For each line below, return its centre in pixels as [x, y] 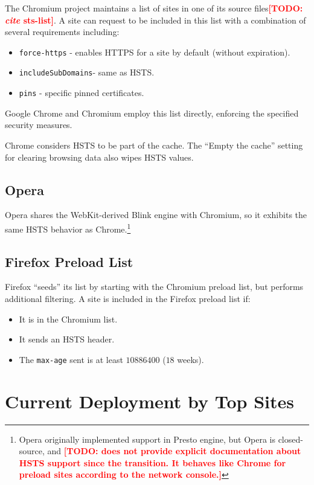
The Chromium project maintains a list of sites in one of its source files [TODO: [154, 8]
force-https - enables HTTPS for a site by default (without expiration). [155, 52]
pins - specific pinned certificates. [82, 93]
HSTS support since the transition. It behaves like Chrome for [152, 462]
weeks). [191, 359]
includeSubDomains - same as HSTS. [87, 72]
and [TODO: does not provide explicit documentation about [174, 451]
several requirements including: [62, 32]
